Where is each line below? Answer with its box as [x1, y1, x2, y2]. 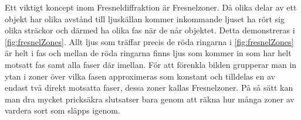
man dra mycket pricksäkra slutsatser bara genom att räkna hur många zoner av [5, 92, 295, 105]
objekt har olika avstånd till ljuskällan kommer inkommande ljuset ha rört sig [5, 12, 285, 25]
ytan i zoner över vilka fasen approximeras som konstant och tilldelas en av [5, 70, 275, 82]
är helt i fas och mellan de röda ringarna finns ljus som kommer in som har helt [5, 47, 292, 59]
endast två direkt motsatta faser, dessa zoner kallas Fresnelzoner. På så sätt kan [5, 81, 293, 94]
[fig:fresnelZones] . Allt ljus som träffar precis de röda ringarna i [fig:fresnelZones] [5, 35, 294, 47]
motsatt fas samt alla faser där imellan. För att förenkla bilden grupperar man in [5, 58, 297, 70]
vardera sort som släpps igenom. [5, 104, 120, 116]
